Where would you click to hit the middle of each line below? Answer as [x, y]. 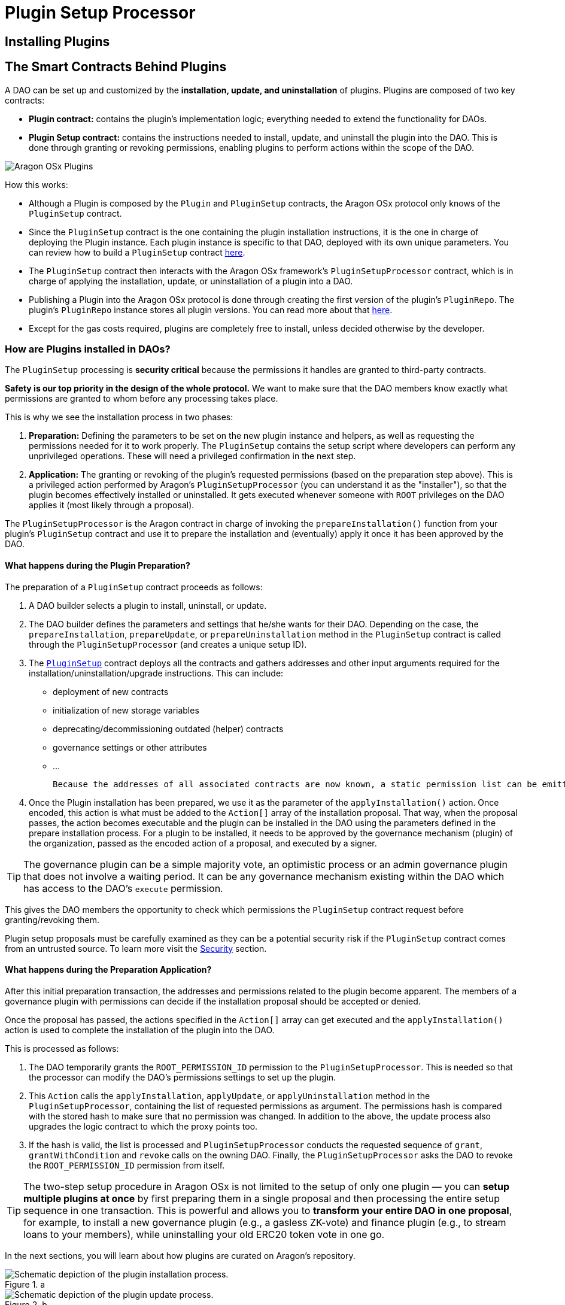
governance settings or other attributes [130, 747]
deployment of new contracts [111, 691]
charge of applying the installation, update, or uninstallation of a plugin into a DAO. [191, 281]
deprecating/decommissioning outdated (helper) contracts [168, 729]
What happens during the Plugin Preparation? [98, 565]
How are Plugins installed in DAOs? [88, 349]
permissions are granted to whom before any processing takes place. [142, 399]
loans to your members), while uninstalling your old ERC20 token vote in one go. [204, 1234]
